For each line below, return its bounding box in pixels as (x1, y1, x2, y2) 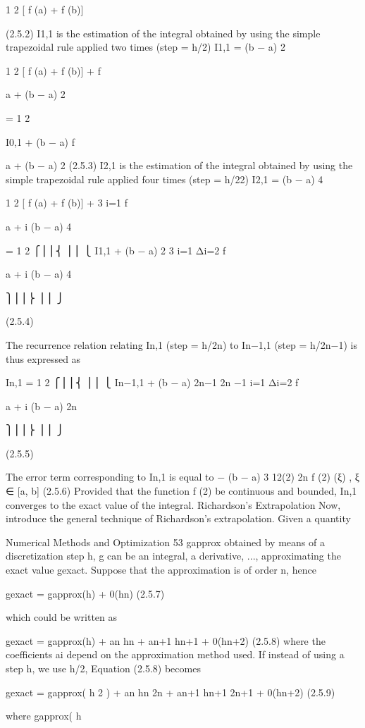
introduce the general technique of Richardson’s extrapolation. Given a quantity (6, 511, 351, 526)
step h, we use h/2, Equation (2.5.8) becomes (6, 661, 201, 675)
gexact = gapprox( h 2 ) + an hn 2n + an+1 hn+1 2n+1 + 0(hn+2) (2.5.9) (6, 684, 335, 699)
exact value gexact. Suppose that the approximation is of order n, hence (6, 562, 316, 577)
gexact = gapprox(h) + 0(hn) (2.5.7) (6, 586, 165, 600)
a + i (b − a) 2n (6, 398, 78, 413)
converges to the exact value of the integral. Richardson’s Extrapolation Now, (6, 497, 341, 512)
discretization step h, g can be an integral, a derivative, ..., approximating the (6, 548, 341, 563)
